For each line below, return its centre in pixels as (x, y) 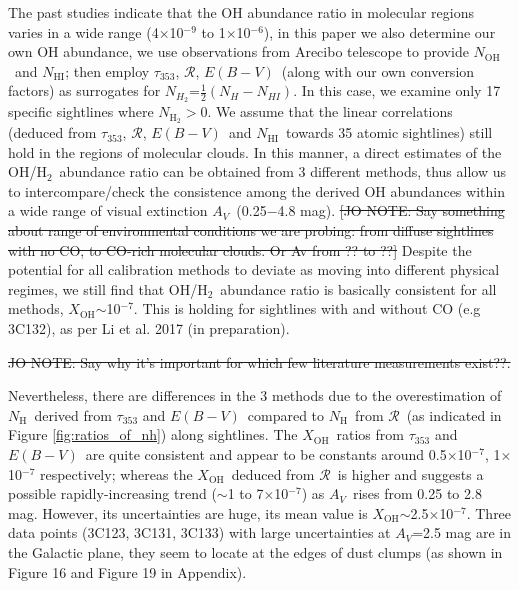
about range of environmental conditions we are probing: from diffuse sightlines (251, 230)
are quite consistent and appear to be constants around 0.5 (266, 454)
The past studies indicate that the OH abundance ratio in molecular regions (241, 12)
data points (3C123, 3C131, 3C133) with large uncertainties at (199, 532)
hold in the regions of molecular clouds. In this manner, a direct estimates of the (255, 151)
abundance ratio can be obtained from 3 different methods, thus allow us (283, 171)
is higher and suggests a (410, 473)
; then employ (107, 70)
